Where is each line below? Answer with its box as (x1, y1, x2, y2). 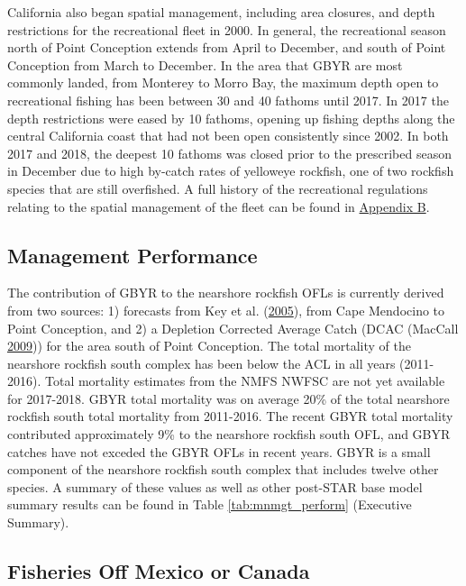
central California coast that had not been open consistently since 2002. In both (7, 126, 449, 145)
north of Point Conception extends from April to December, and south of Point (7, 38, 446, 57)
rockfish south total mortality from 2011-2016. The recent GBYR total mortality (7, 407, 453, 426)
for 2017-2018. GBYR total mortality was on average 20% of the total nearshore (7, 389, 450, 407)
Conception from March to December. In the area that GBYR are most (7, 55, 403, 74)
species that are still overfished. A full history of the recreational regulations (7, 179, 428, 197)
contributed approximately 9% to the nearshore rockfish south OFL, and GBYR (7, 425, 451, 444)
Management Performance (7, 241, 258, 269)
